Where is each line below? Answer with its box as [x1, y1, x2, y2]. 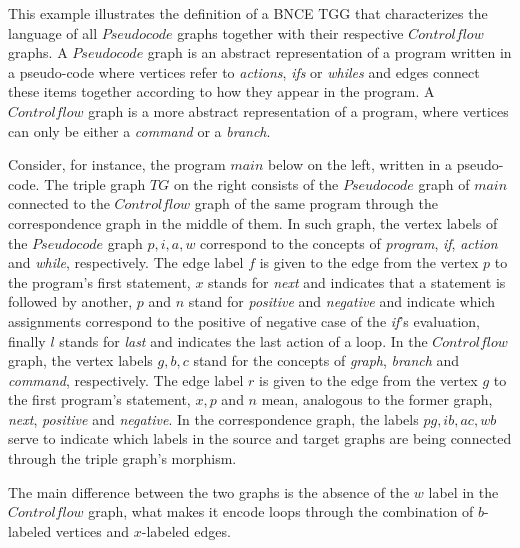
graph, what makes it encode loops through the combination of [88, 501, 474, 522]
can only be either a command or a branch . [8, 120, 271, 141]
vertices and [55, 520, 130, 541]
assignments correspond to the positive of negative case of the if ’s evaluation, [8, 310, 480, 331]
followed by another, [8, 291, 133, 312]
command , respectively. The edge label [8, 369, 244, 390]
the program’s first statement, [8, 271, 191, 292]
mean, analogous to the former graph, [261, 389, 493, 410]
